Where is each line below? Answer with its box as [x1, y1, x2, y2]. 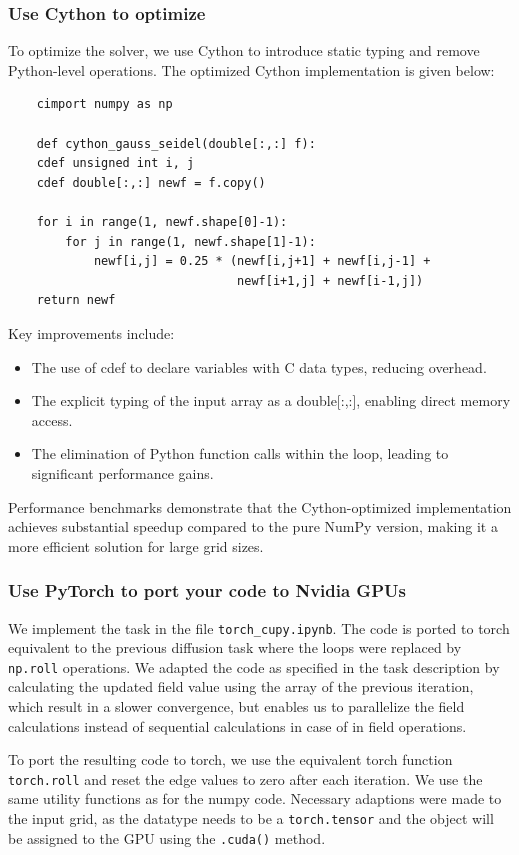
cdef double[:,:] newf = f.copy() [36, 175, 266, 190]
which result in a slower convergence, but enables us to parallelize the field [8, 696, 465, 716]
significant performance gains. [31, 462, 214, 483]
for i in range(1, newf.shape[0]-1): [36, 214, 288, 229]
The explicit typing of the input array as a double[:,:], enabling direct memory [31, 390, 511, 411]
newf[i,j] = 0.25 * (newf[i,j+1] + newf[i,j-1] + [93, 254, 431, 269]
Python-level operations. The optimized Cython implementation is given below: [8, 59, 495, 80]
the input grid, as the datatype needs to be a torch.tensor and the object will [8, 808, 494, 829]
